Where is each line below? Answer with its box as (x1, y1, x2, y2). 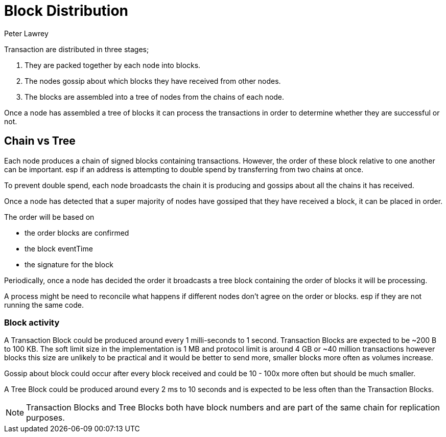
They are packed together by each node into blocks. (25, 60, 201, 70)
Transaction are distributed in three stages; (4, 44, 149, 54)
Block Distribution (4, 2, 129, 19)
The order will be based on (4, 212, 95, 221)
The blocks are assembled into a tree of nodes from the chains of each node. (25, 92, 285, 101)
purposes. (26, 412, 65, 423)
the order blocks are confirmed (25, 228, 129, 237)
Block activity (4, 317, 60, 328)
